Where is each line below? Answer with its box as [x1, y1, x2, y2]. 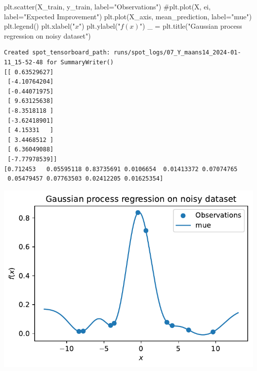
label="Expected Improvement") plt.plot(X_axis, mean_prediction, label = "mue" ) [4, 11, 252, 21]
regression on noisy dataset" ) [4, 30, 91, 41]
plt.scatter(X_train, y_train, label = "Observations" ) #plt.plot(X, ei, [4, 1, 211, 11]
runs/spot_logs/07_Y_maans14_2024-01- [113, 49, 241, 56]
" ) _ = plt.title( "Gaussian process [139, 21, 242, 31]
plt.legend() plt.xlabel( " [4, 21, 75, 31]
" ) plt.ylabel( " [79, 21, 121, 31]
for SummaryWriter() [46, 58, 114, 66]
